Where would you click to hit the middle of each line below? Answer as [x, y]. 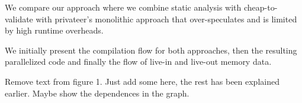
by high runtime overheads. [54, 30]
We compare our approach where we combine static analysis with [123, 7]
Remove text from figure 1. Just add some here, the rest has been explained [142, 81]
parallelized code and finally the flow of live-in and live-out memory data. [138, 62]
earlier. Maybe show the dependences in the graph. [97, 93]
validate [19, 19]
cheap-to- [261, 7]
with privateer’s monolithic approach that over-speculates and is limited [166, 19]
